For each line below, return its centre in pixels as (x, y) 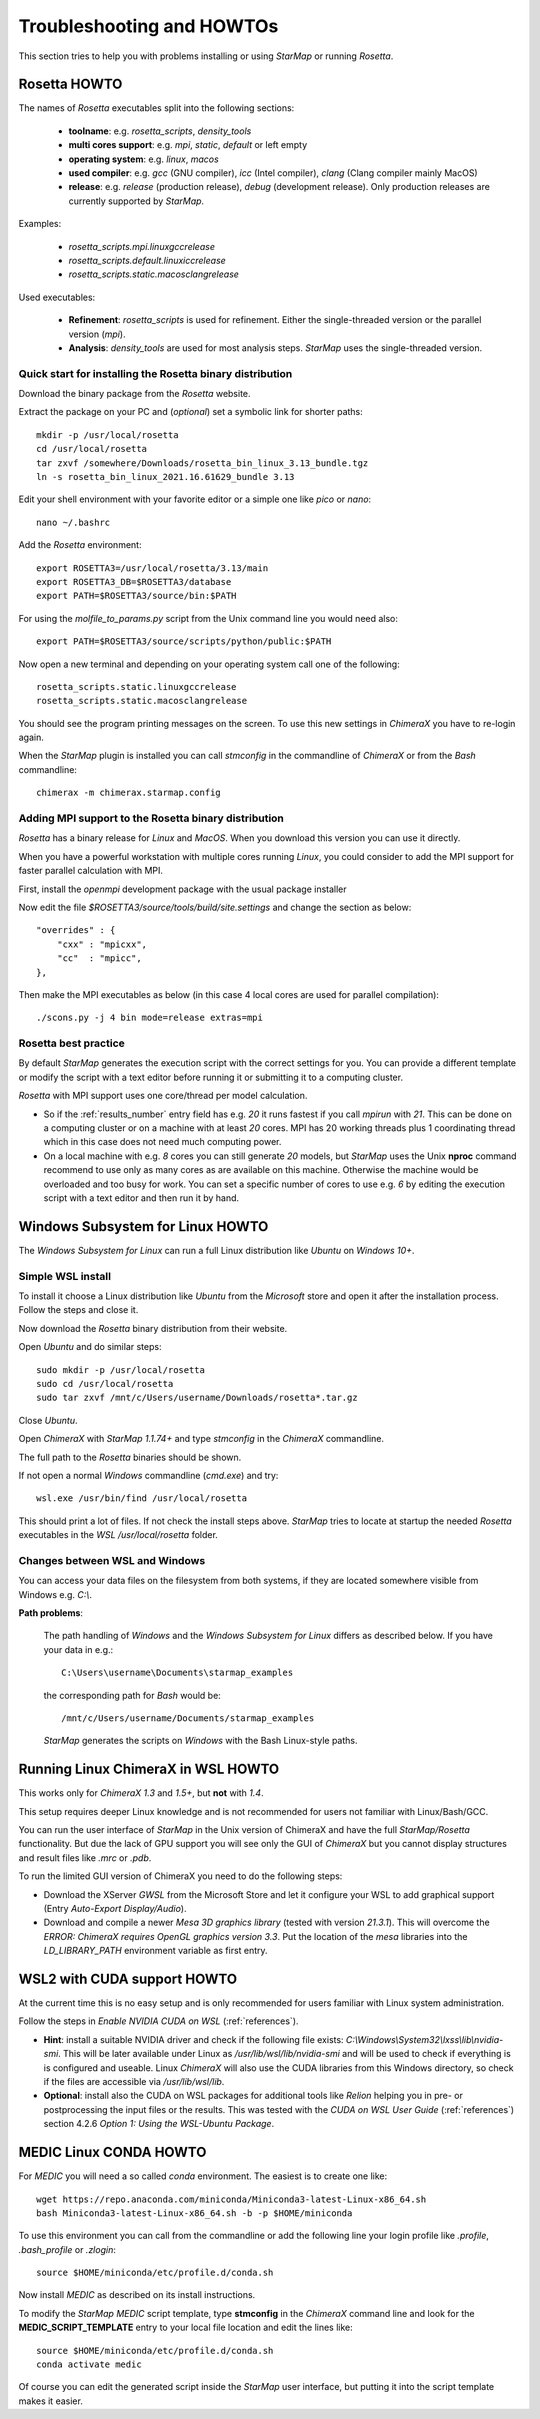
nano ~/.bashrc (73, 522)
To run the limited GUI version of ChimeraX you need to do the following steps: (180, 1876)
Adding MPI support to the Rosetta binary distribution (151, 818)
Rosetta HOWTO (70, 84)
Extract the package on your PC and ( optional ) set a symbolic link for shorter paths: (191, 412)
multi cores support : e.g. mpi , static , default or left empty (188, 145)
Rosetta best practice (71, 1043)
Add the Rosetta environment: (80, 545)
